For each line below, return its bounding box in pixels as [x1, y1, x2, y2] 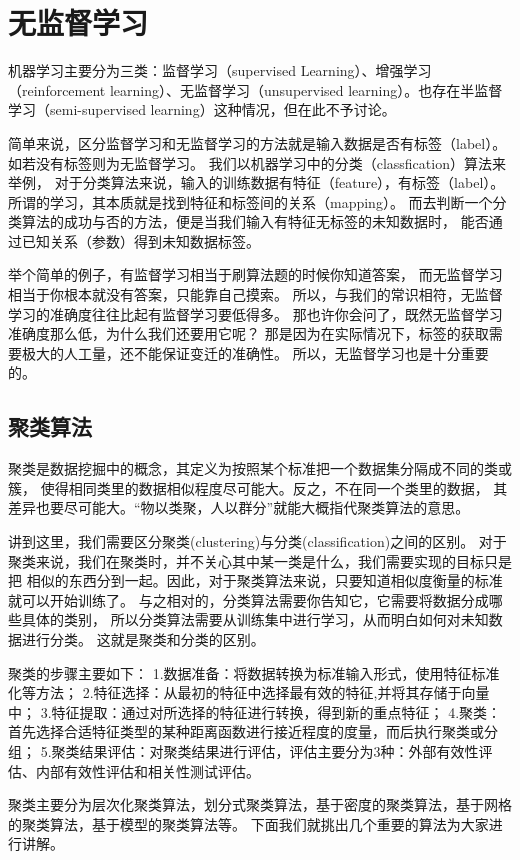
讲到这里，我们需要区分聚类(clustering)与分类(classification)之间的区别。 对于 [8, 531, 507, 552]
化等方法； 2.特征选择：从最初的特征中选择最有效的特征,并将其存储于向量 [8, 682, 490, 703]
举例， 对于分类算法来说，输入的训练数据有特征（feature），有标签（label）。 [8, 172, 505, 193]
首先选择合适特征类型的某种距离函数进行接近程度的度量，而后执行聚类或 [8, 721, 484, 742]
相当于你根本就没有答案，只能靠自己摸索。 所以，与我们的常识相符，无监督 [8, 284, 503, 305]
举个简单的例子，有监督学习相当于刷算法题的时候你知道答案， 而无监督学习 [8, 264, 503, 285]
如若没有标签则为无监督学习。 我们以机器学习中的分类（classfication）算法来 [8, 152, 506, 173]
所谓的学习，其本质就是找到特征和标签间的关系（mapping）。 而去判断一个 [8, 191, 493, 212]
